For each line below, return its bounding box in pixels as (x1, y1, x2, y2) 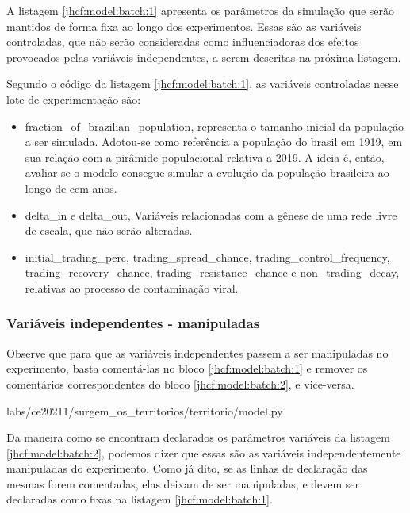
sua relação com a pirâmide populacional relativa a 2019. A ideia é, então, (25, 148, 385, 165)
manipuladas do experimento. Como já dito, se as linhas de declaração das (6, 460, 368, 477)
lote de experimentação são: (6, 90, 141, 107)
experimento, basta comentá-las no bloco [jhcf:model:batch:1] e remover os (6, 360, 368, 377)
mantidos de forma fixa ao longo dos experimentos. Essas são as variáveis (6, 17, 362, 34)
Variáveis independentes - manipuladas (6, 313, 260, 333)
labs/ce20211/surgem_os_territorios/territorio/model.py (6, 402, 283, 419)
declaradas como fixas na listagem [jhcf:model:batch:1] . (6, 491, 273, 507)
